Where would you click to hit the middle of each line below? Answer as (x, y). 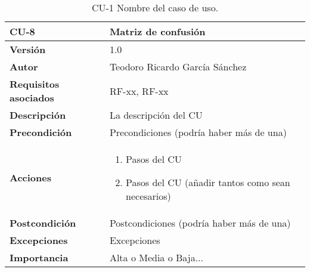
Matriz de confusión (157, 31)
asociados (32, 98)
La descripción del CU (156, 115)
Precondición (41, 132)
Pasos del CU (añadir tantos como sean (208, 182)
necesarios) (148, 196)
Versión (28, 49)
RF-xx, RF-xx (139, 91)
